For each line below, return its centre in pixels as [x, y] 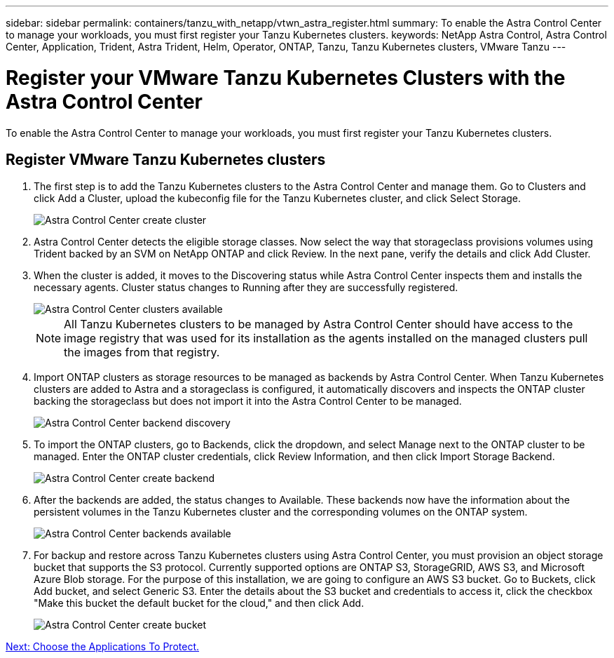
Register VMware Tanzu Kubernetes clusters [166, 159]
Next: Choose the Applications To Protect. [103, 647]
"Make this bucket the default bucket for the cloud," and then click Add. [199, 603]
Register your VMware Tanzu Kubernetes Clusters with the [286, 78]
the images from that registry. [142, 352]
